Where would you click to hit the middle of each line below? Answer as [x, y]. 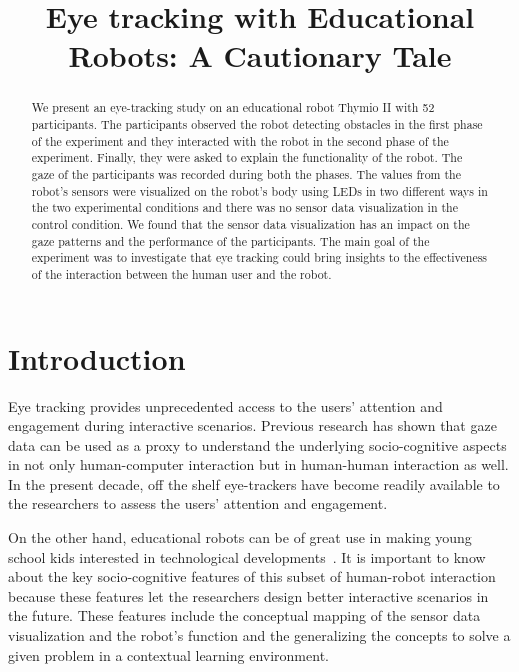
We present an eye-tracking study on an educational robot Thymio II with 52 [233, 107]
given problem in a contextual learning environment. [168, 654]
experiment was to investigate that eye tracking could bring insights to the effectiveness [259, 257]
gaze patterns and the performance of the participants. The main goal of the [230, 240]
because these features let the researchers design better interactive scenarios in [248, 595]
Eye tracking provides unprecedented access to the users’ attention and [225, 405]
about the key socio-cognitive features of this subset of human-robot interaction [252, 576]
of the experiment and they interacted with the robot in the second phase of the [240, 140]
